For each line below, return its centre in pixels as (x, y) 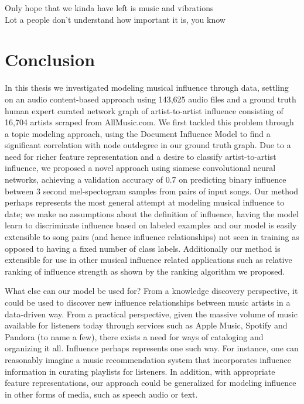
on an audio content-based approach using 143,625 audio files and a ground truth (151, 99)
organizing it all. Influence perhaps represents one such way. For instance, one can (152, 348)
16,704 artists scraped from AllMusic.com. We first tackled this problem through (149, 122)
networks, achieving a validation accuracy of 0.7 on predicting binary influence (146, 179)
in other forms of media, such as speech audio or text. (101, 394)
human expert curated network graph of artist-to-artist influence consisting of (144, 110)
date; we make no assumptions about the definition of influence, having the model (152, 213)
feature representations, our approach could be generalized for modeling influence (151, 383)
